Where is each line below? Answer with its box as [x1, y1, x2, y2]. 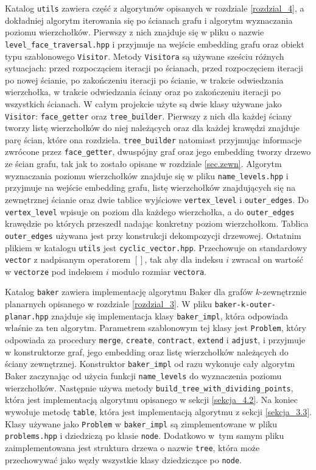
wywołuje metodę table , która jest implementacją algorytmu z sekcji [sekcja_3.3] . [5, 405, 312, 418]
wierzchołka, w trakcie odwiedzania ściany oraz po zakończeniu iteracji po [5, 85, 281, 98]
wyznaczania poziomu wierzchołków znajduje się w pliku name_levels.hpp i [5, 169, 289, 182]
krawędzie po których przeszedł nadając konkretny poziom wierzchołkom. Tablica [5, 217, 309, 230]
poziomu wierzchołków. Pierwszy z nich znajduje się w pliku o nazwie [5, 26, 264, 38]
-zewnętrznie [260, 285, 307, 298]
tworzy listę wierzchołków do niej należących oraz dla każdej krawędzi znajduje [5, 121, 300, 134]
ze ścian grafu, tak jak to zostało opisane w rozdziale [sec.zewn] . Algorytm [5, 157, 282, 170]
